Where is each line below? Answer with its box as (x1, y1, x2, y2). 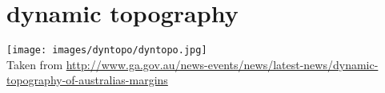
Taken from (6, 56, 63, 72)
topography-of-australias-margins (6, 72, 168, 88)
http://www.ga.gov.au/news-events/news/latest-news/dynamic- (66, 56, 379, 72)
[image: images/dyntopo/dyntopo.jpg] (6, 45, 207, 56)
